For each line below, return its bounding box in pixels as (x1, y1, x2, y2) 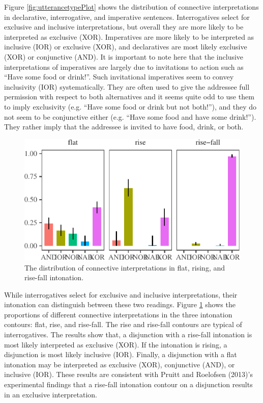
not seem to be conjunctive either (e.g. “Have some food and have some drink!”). (4, 111, 256, 122)
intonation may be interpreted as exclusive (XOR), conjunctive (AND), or (4, 359, 235, 369)
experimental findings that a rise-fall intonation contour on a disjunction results (4, 379, 253, 390)
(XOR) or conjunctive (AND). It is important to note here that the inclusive (4, 51, 244, 62)
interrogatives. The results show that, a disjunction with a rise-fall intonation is (4, 329, 252, 340)
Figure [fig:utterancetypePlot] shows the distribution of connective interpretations (4, 2, 259, 12)
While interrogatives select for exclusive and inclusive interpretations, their (4, 289, 238, 300)
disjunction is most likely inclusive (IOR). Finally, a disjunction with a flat (4, 349, 237, 360)
